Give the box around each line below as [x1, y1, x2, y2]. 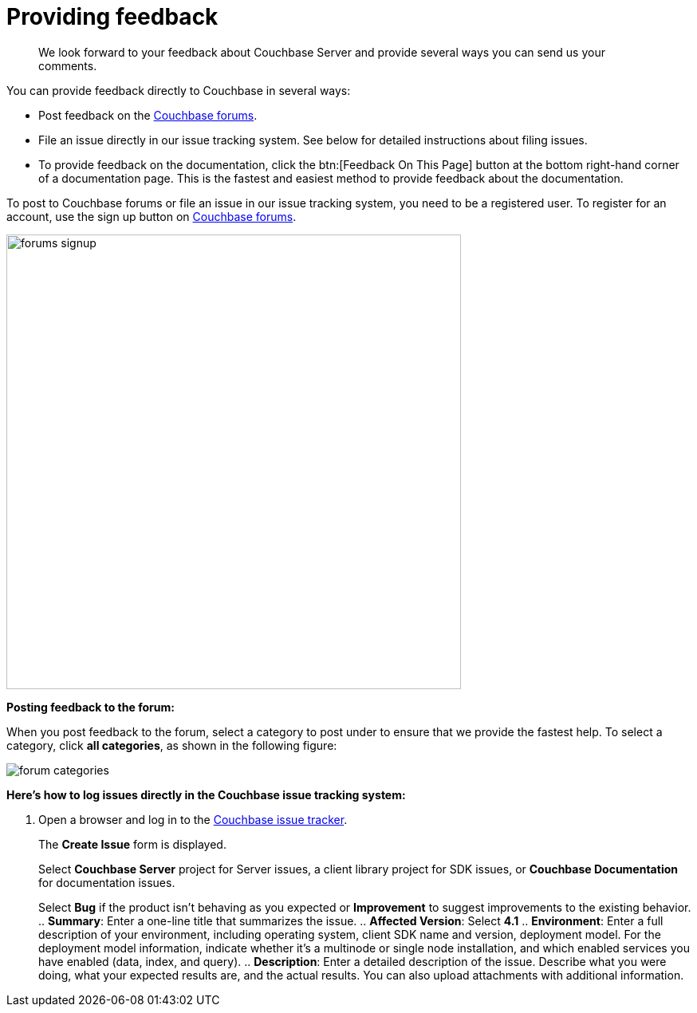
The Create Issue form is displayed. [38, 837, 226, 851]
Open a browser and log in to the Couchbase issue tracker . [38, 812, 348, 826]
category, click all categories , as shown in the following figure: [6, 738, 337, 752]
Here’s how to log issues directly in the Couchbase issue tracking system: [6, 787, 406, 802]
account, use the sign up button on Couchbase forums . [6, 209, 297, 223]
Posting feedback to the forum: [6, 700, 175, 714]
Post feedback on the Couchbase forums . [38, 108, 258, 122]
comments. [38, 58, 97, 73]
